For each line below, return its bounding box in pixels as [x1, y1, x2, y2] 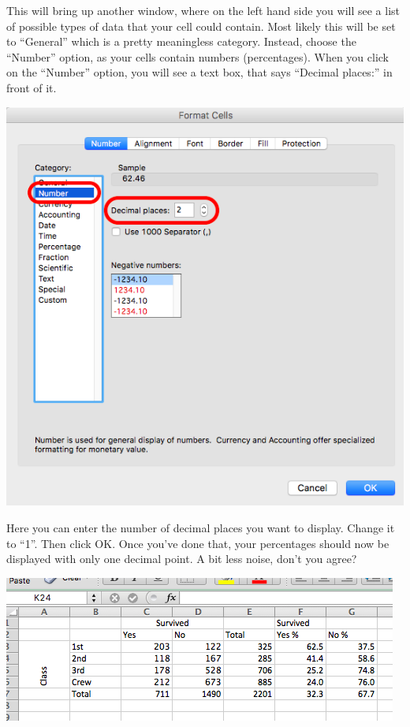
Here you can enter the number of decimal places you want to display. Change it [6, 519, 395, 535]
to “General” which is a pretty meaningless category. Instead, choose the [6, 33, 356, 50]
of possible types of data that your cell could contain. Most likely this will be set [6, 17, 396, 34]
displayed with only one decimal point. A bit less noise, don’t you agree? [6, 550, 357, 567]
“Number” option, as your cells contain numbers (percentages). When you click [6, 48, 389, 65]
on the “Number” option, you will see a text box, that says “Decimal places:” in [6, 64, 393, 80]
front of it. [6, 79, 57, 95]
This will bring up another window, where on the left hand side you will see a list [6, 2, 400, 18]
